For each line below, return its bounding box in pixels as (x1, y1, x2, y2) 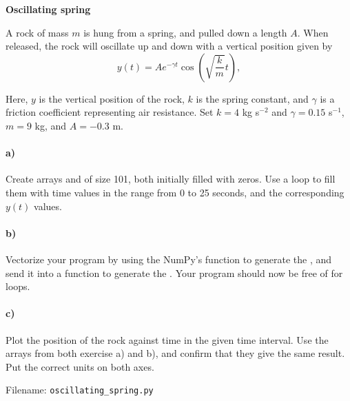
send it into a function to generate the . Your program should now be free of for (6, 265, 343, 280)
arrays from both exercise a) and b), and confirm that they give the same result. (6, 346, 345, 360)
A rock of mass (6, 25, 69, 39)
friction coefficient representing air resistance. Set (6, 105, 214, 119)
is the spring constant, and (196, 91, 309, 105)
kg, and (34, 118, 67, 132)
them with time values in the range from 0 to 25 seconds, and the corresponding (6, 185, 344, 199)
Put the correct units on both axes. (6, 359, 154, 373)
